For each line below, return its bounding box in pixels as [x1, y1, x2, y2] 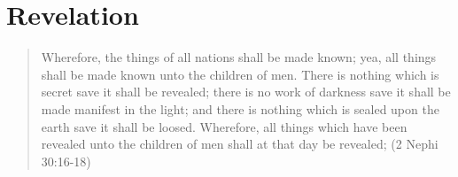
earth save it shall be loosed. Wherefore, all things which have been [41, 117, 408, 135]
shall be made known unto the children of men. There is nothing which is [41, 65, 439, 83]
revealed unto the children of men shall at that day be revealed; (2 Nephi [41, 135, 439, 153]
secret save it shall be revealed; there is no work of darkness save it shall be [41, 82, 451, 101]
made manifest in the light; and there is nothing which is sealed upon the [41, 99, 439, 118]
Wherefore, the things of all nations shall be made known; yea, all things [41, 48, 437, 66]
